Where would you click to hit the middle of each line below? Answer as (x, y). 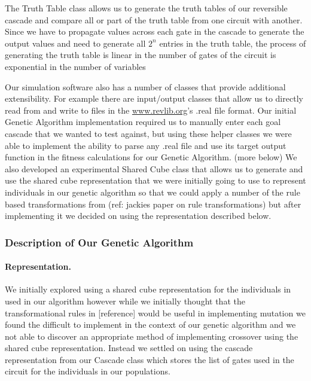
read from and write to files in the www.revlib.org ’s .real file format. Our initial (151, 110)
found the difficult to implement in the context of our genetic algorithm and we (150, 324)
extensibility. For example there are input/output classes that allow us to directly (154, 98)
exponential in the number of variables (75, 66)
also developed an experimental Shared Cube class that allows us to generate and (154, 168)
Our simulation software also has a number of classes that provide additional (145, 86)
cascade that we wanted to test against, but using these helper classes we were (148, 133)
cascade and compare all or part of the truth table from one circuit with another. (154, 19)
